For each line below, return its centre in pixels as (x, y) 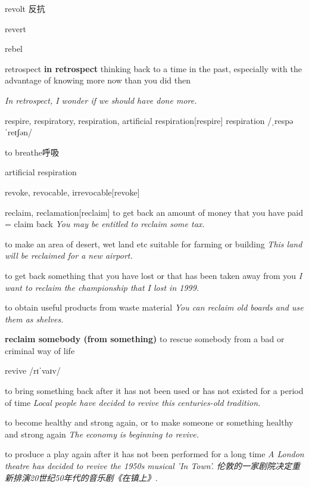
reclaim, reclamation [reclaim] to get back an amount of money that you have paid (154, 212)
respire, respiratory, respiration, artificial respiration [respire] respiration (135, 120)
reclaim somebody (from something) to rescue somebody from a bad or (145, 339)
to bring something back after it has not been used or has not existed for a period (154, 391)
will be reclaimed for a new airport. (69, 255)
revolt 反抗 (25, 8)
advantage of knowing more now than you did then (98, 80)
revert (15, 28)
